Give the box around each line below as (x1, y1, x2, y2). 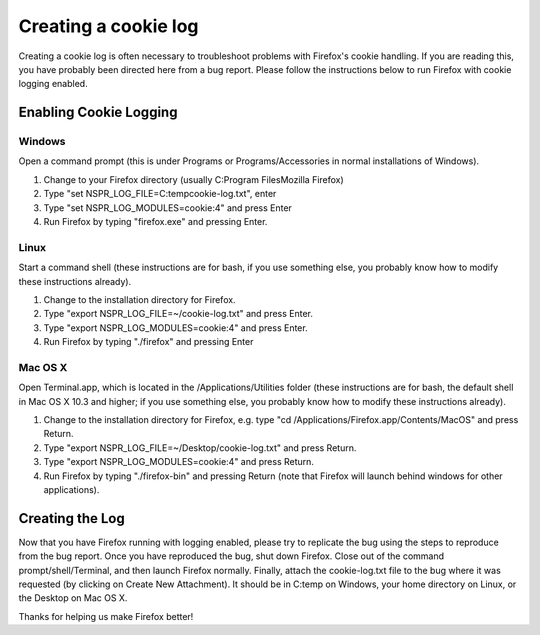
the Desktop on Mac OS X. (18, 592, 128, 604)
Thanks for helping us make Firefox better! (18, 610, 194, 622)
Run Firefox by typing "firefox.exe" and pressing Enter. (43, 216, 268, 228)
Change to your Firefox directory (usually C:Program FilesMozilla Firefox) (43, 173, 344, 185)
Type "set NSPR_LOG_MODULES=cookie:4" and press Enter (43, 201, 292, 214)
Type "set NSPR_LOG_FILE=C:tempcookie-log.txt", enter (43, 188, 277, 200)
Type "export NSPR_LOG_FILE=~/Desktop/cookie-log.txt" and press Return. (43, 441, 357, 454)
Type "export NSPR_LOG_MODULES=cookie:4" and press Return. (43, 456, 315, 468)
